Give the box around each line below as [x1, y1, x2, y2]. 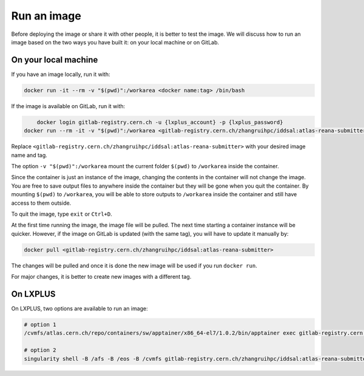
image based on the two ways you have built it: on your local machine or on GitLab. [11, 38, 220, 46]
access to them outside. [11, 199, 72, 207]
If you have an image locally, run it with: [11, 70, 110, 78]
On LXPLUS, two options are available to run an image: [11, 304, 148, 312]
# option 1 [24, 321, 56, 328]
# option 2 [24, 347, 56, 354]
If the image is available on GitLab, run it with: [11, 102, 126, 109]
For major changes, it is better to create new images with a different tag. [11, 273, 192, 281]
